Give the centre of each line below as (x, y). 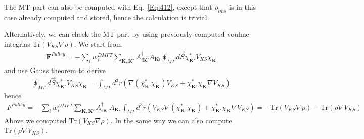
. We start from (98, 44)
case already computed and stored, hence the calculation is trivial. (107, 17)
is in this (243, 7)
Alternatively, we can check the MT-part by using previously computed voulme (127, 34)
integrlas (17, 44)
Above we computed (35, 120)
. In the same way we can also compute (171, 120)
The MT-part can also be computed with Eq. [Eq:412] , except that (108, 7)
